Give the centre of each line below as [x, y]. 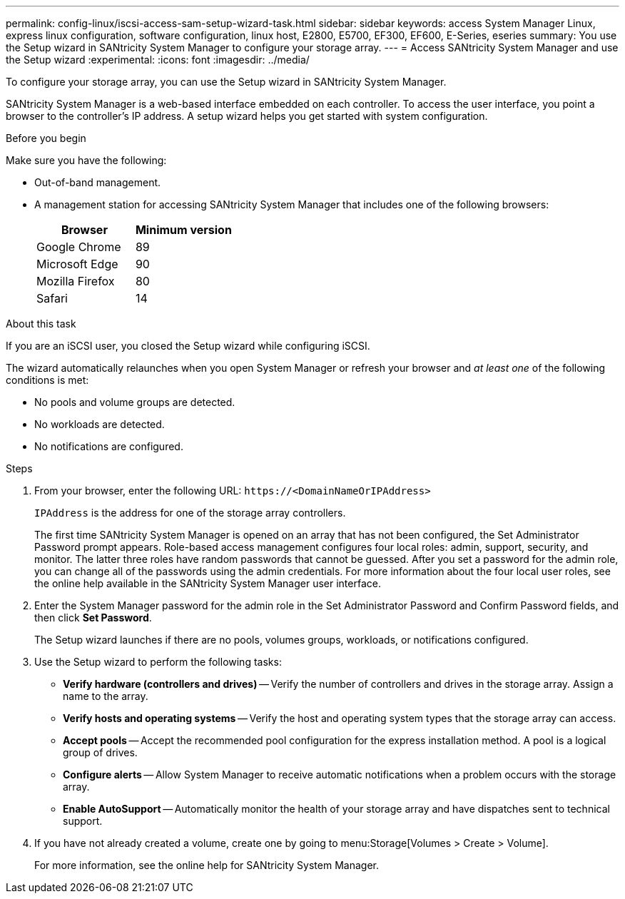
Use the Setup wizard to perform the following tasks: [158, 662]
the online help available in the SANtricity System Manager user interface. [208, 583]
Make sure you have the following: [86, 160]
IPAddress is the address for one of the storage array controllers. [190, 513]
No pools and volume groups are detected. [135, 402]
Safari [52, 298]
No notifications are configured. [109, 446]
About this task [41, 324]
